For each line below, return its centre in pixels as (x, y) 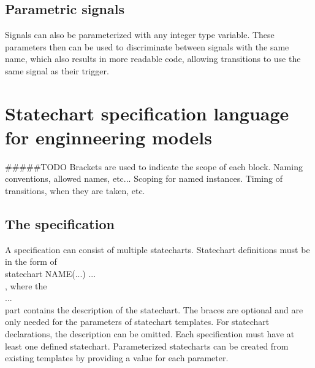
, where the (26, 285)
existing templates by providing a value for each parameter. (117, 358)
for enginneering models (108, 137)
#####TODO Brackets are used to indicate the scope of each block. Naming (154, 166)
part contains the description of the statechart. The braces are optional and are (154, 309)
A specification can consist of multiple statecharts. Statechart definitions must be (157, 249)
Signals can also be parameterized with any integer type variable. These (140, 35)
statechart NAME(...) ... (51, 274)
